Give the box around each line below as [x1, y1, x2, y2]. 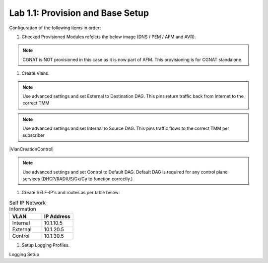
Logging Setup [9, 251, 40, 257]
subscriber [22, 132, 45, 138]
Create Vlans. [21, 70, 50, 76]
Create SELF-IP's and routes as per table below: [21, 190, 120, 196]
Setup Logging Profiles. [21, 242, 70, 248]
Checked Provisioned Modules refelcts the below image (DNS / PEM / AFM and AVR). [21, 34, 196, 40]
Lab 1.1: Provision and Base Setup [9, 7, 149, 18]
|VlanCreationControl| [9, 146, 54, 152]
